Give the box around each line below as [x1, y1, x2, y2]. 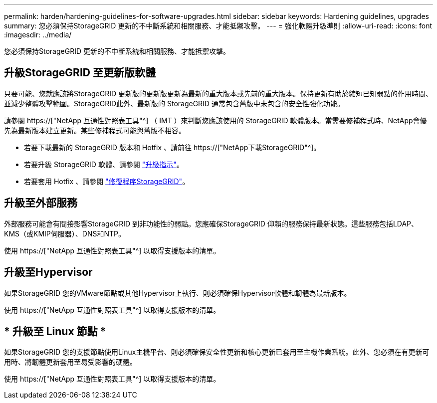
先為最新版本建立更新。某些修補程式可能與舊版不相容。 [4, 126, 186, 135]
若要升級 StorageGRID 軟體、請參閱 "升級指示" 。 [24, 160, 184, 169]
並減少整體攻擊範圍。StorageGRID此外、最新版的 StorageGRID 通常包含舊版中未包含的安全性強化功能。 [4, 99, 344, 108]
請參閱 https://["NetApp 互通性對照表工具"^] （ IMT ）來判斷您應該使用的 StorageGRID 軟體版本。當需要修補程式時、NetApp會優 [4, 116, 427, 125]
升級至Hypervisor [4, 266, 93, 279]
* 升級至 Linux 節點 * [4, 325, 106, 338]
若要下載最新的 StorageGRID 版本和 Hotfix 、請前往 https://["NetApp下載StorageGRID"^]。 [24, 143, 321, 152]
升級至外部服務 [4, 197, 77, 209]
